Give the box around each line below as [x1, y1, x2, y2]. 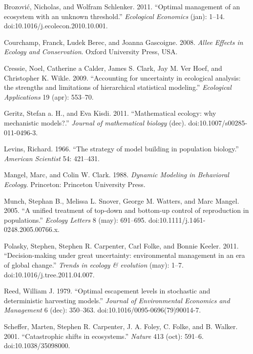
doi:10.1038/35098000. [4, 340, 70, 351]
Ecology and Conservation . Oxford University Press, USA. [4, 46, 178, 57]
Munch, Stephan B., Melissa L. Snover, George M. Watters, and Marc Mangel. [4, 195, 239, 206]
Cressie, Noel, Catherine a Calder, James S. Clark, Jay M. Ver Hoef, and [4, 62, 222, 73]
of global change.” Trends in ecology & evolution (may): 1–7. [4, 260, 184, 270]
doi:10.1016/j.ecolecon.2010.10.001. [4, 21, 108, 31]
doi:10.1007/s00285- [188, 117, 248, 127]
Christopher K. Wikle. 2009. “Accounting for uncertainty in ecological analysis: [4, 72, 241, 83]
